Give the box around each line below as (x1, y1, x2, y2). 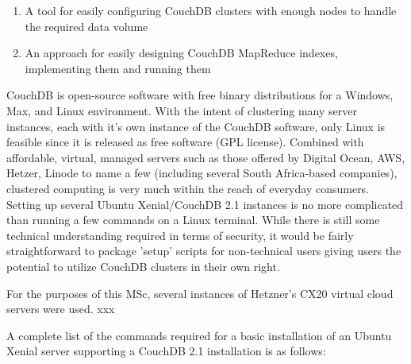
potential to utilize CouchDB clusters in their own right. (6, 258, 280, 274)
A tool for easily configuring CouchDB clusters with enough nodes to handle (25, 2, 397, 18)
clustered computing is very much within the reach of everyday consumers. (6, 180, 370, 196)
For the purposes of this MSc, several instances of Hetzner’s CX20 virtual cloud (6, 285, 394, 301)
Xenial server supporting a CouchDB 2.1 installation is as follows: (6, 343, 326, 359)
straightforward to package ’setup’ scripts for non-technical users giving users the (6, 242, 401, 259)
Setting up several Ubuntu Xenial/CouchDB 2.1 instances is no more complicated (6, 196, 404, 212)
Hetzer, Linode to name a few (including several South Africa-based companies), (6, 165, 398, 181)
